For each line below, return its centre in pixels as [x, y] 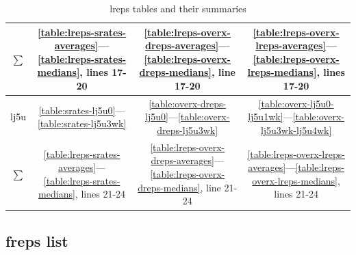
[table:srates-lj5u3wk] [82, 123]
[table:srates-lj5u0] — [82, 110]
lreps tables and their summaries [178, 8]
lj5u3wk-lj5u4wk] [296, 130]
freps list [37, 240]
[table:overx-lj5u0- [296, 103]
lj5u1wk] [266, 117]
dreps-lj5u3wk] [188, 130]
